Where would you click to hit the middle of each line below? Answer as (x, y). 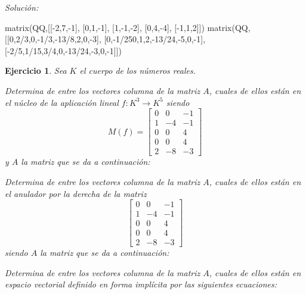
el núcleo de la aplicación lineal (62, 102)
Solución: (22, 7)
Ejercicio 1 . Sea (36, 71)
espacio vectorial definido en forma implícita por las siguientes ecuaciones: (141, 284)
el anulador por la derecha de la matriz (76, 193)
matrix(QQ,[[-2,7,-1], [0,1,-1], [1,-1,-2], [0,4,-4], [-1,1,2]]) (105, 27)
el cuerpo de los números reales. (137, 71)
